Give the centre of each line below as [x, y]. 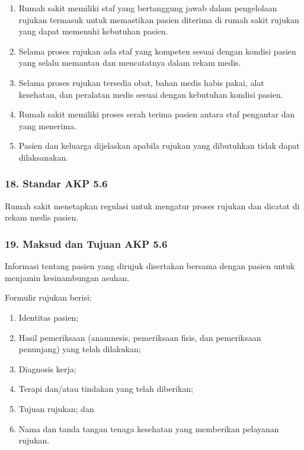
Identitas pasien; [49, 317]
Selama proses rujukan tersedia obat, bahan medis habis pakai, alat [141, 82]
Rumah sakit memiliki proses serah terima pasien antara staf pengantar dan [157, 114]
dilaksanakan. [44, 157]
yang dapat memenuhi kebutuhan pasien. [93, 31]
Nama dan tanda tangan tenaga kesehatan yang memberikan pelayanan [149, 428]
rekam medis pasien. [42, 217]
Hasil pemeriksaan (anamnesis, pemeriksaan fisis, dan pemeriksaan [140, 337]
